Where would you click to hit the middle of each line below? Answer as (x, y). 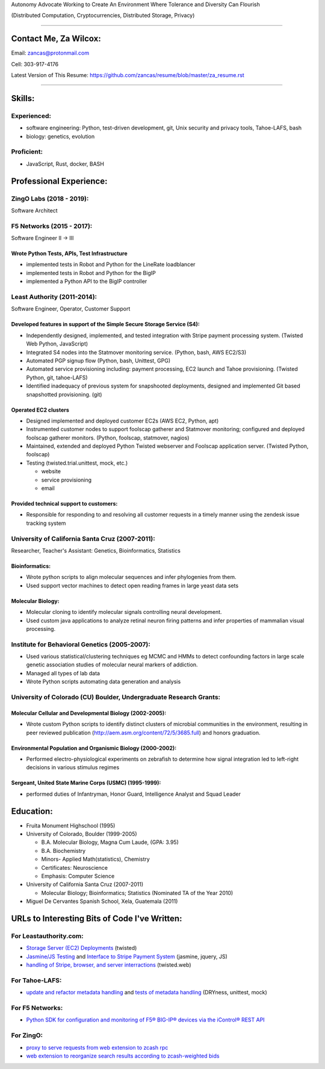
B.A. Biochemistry (63, 851)
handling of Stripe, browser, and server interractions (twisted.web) (109, 965)
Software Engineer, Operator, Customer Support (71, 309)
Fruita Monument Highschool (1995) (71, 825)
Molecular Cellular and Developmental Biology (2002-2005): (89, 713)
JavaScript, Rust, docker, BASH (65, 164)
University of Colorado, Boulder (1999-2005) (82, 834)
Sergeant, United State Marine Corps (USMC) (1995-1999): (86, 783)
